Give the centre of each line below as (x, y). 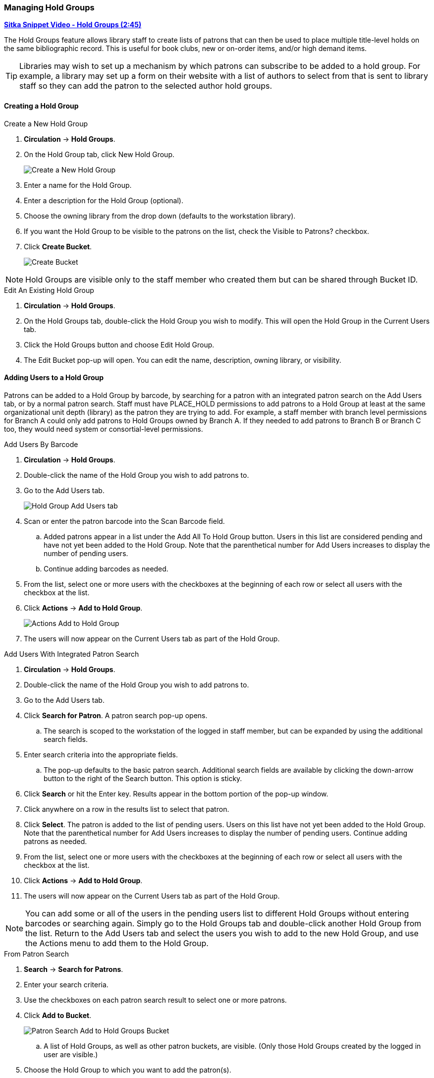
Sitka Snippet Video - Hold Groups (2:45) (73, 25)
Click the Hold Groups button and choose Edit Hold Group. (119, 344)
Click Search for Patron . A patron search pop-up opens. (116, 715)
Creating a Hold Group (41, 106)
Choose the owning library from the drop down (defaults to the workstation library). (160, 216)
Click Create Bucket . (58, 246)
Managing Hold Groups (49, 7)
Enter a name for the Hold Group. (78, 185)
